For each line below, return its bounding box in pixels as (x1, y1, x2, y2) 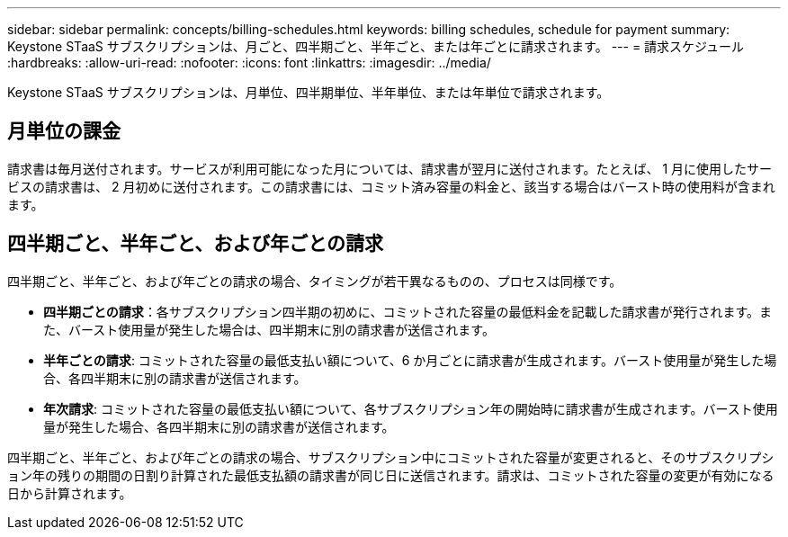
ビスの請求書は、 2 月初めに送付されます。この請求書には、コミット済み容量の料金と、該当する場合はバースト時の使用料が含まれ (7, 178, 775, 194)
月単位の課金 (7, 120, 121, 143)
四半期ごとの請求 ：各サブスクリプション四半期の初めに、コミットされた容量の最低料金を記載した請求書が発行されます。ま (43, 303, 773, 319)
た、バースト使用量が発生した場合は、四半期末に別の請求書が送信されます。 (43, 321, 495, 337)
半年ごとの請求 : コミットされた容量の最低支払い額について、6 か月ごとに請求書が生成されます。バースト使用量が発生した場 (43, 352, 777, 368)
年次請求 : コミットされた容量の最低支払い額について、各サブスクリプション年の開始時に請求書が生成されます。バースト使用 (43, 400, 778, 416)
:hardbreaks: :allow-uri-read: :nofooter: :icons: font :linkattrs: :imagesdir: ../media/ (7, 55, 491, 70)
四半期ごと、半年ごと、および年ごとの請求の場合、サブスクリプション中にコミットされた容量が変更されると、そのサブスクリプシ (7, 449, 775, 465)
